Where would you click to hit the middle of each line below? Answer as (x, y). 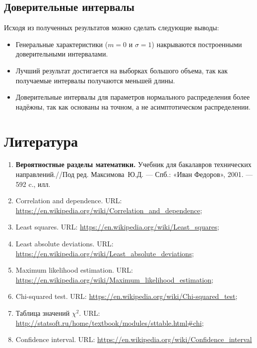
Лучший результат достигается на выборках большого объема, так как (122, 70)
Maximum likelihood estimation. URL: (74, 270)
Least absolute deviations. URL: (64, 244)
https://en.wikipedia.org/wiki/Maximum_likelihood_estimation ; (114, 279)
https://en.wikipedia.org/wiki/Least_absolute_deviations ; (105, 253)
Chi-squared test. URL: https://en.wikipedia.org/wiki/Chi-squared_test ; (127, 296)
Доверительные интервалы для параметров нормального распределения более (133, 97)
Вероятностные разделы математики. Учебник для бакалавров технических (133, 164)
